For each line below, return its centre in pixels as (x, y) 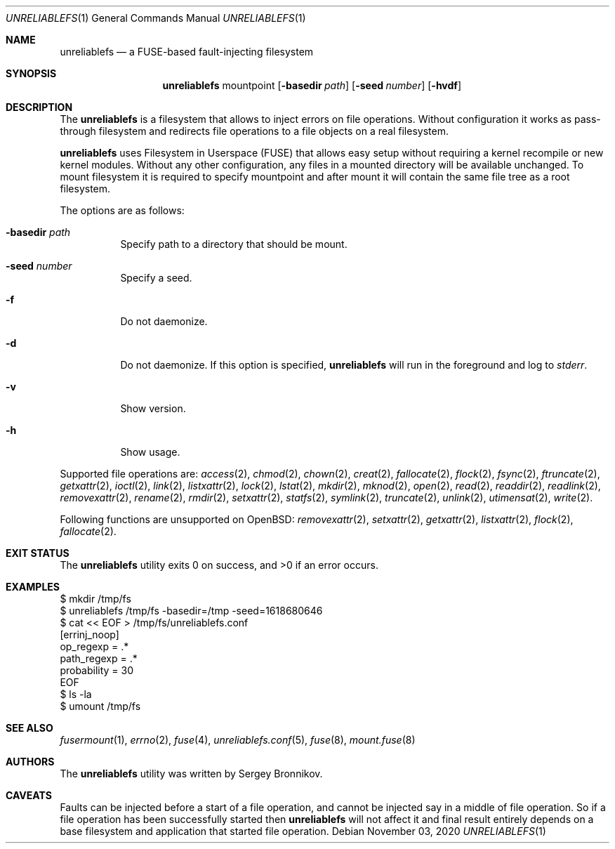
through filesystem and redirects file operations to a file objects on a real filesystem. (254, 131)
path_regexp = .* (99, 658)
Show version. (153, 408)
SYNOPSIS (31, 73)
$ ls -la (76, 694)
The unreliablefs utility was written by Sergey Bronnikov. (191, 774)
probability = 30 (97, 670)
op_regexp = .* (94, 646)
